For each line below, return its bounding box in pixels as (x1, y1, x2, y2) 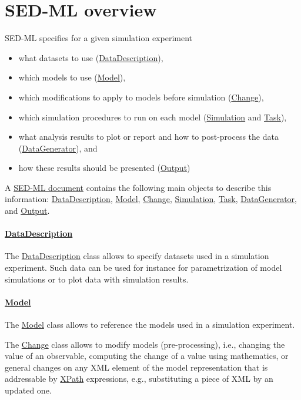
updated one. (5, 384, 52, 396)
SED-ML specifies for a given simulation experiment (5, 32, 193, 44)
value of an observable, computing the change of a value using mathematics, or (5, 349, 289, 362)
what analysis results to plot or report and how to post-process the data (18, 130, 279, 143)
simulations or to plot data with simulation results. (5, 273, 189, 285)
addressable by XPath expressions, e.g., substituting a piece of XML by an (5, 372, 273, 385)
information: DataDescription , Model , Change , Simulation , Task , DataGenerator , (5, 193, 297, 205)
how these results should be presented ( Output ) (18, 162, 190, 174)
